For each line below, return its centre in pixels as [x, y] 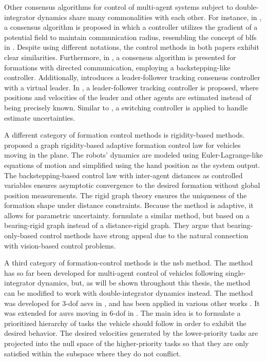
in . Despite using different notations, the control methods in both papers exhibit [132, 47]
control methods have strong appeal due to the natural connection [144, 235]
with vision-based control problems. [60, 245]
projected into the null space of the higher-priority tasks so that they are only [127, 343]
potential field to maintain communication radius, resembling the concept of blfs [130, 37]
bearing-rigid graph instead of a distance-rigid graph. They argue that [115, 225]
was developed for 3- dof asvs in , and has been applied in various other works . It [132, 303]
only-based [21, 235]
